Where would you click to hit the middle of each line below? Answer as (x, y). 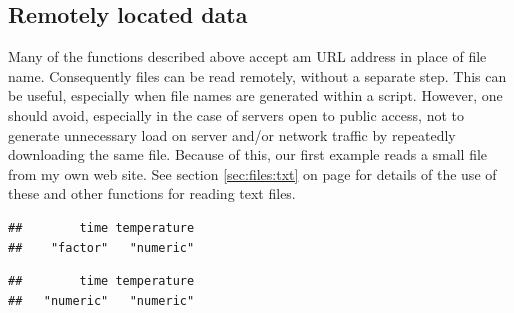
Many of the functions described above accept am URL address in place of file (247, 56)
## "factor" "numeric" (101, 247)
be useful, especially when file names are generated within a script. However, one (255, 95)
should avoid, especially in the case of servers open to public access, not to (236, 114)
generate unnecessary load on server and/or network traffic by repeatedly (232, 134)
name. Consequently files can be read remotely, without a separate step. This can (257, 75)
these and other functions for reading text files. (152, 193)
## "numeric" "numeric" (101, 300)
